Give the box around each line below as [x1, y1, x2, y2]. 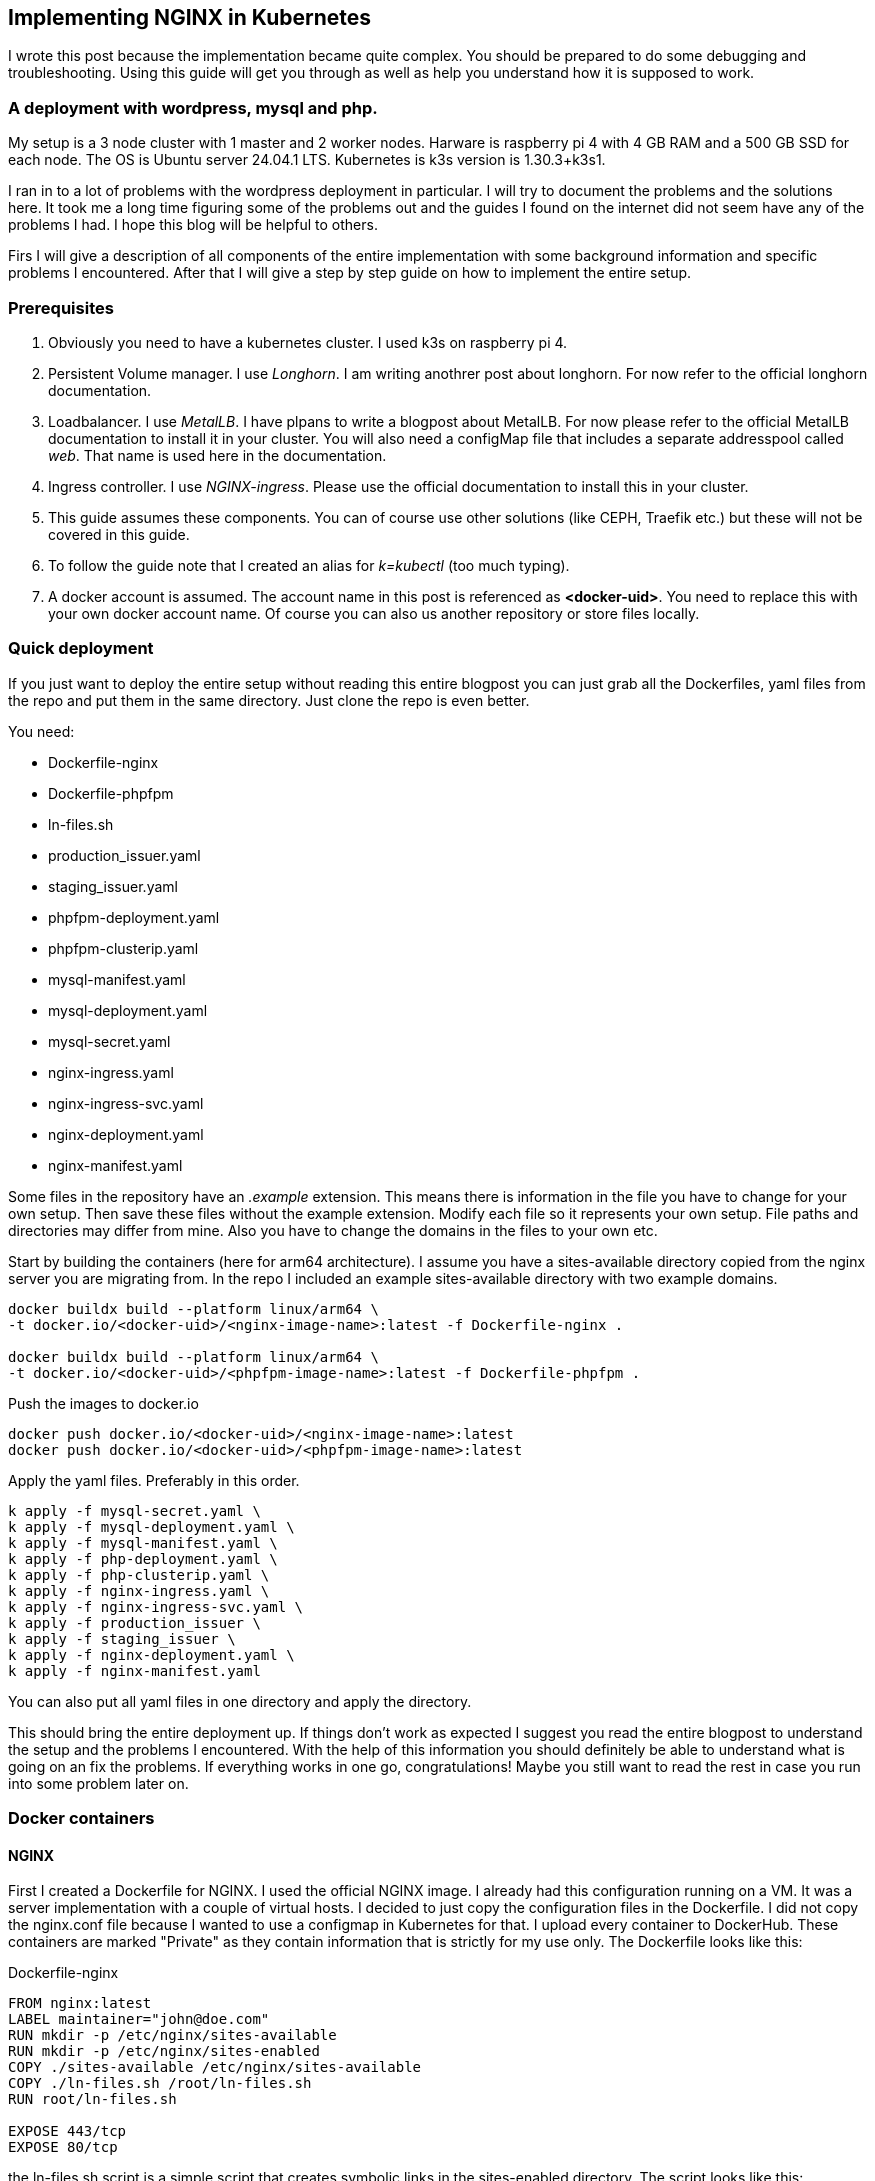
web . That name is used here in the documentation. [48, 446, 387, 464]
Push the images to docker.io [8, 1394, 199, 1412]
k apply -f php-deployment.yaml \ [8, 1550, 278, 1567]
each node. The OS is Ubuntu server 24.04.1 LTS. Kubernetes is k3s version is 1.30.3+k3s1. [8, 151, 606, 169]
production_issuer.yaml [48, 846, 201, 864]
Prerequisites [8, 297, 114, 318]
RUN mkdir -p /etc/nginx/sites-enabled [8, 2043, 320, 2060]
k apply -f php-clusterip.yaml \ [8, 1566, 270, 1583]
